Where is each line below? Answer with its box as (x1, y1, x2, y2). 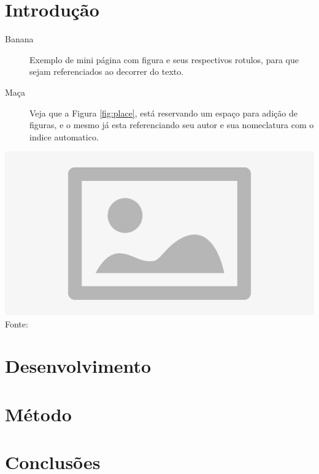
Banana (5, 32, 34, 45)
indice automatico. (29, 130, 99, 143)
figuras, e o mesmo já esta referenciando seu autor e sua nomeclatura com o (29, 118, 314, 131)
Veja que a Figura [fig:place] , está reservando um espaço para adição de (29, 106, 298, 119)
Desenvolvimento (5, 353, 152, 378)
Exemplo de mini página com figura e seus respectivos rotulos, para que (29, 53, 299, 66)
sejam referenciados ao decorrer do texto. (29, 65, 184, 78)
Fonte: (5, 317, 28, 330)
